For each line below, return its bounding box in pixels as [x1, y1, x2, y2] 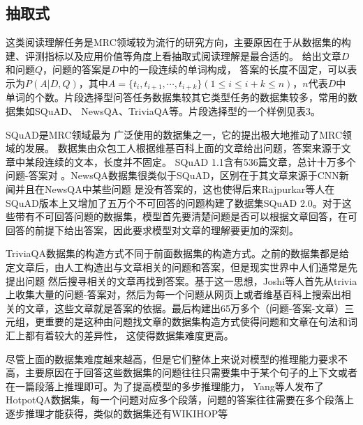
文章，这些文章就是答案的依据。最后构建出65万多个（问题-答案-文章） [24, 300, 345, 315]
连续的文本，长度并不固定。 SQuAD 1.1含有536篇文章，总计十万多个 [44, 154, 356, 169]
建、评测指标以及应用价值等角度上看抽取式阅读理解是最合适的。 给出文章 [6, 48, 341, 63]
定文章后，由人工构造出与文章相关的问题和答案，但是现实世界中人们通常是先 [6, 259, 357, 274]
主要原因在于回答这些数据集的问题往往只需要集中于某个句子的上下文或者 [24, 365, 357, 380]
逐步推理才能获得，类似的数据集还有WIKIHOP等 [6, 405, 228, 420]
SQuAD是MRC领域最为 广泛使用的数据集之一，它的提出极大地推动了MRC [6, 127, 343, 141]
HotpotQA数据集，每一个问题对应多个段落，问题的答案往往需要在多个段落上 [6, 392, 354, 407]
